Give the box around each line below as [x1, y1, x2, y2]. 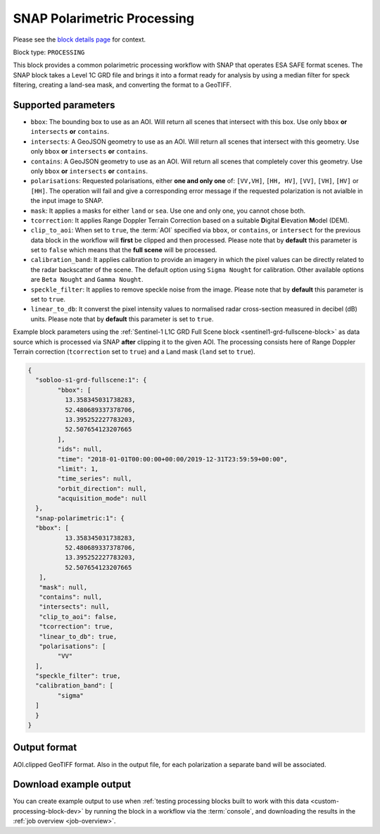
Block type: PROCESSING [13, 48, 85, 56]
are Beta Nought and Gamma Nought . [30, 275, 144, 284]
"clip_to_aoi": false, [39, 613, 118, 621]
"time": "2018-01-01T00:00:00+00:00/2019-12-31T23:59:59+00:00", [57, 455, 288, 463]
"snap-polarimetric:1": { [35, 514, 125, 522]
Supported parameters [13, 99, 115, 111]
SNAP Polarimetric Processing [13, 11, 195, 26]
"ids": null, [57, 445, 103, 454]
